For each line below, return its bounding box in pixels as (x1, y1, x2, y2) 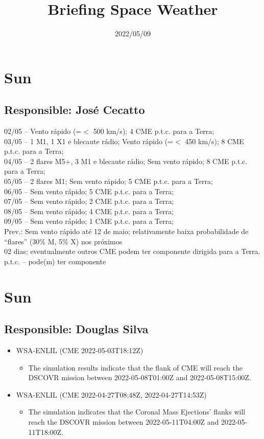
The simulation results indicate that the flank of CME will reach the (28, 362, 243, 373)
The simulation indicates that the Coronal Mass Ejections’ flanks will (28, 406, 246, 417)
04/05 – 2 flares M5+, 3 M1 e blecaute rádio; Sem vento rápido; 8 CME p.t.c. (4, 155, 248, 166)
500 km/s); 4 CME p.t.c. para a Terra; (93, 126, 214, 136)
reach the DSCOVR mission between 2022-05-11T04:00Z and (28, 416, 219, 427)
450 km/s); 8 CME (185, 135, 244, 146)
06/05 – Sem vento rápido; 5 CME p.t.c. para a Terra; (4, 186, 174, 196)
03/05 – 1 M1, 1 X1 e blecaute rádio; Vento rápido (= (4, 135, 174, 146)
